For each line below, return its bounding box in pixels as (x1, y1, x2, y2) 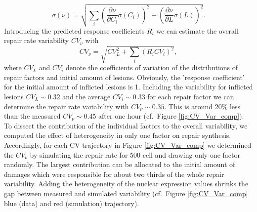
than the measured (4, 111, 61, 121)
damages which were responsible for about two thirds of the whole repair (4, 169, 224, 179)
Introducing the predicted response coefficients (4, 25, 145, 36)
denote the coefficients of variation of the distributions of (66, 62, 238, 73)
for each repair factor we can (147, 91, 234, 102)
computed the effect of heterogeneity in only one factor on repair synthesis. (4, 130, 231, 140)
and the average (62, 91, 111, 102)
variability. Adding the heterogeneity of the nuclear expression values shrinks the (4, 178, 249, 189)
